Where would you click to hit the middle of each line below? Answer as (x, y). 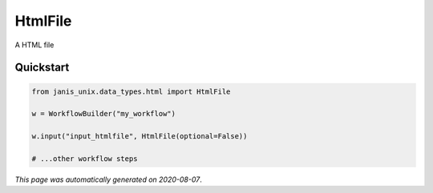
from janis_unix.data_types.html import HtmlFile (131, 91)
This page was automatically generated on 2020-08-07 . (108, 179)
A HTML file (34, 45)
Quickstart (42, 68)
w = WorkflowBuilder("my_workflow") (104, 114)
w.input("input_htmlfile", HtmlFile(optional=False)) (140, 137)
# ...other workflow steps (85, 159)
